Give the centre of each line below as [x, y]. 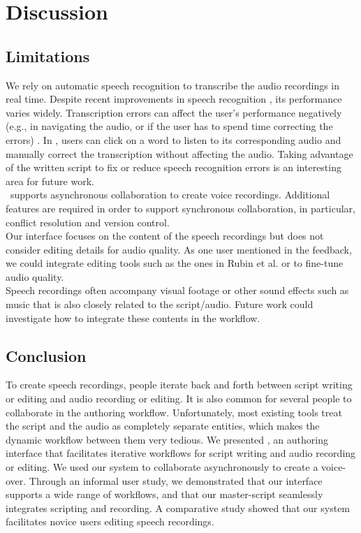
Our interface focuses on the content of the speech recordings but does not [165, 236]
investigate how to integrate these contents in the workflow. [133, 317]
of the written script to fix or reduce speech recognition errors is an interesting [174, 167]
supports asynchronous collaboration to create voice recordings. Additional [170, 195]
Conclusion [46, 355]
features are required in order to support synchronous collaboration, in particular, [180, 208]
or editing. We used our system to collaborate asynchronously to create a [162, 467]
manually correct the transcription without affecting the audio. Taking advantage [179, 153]
